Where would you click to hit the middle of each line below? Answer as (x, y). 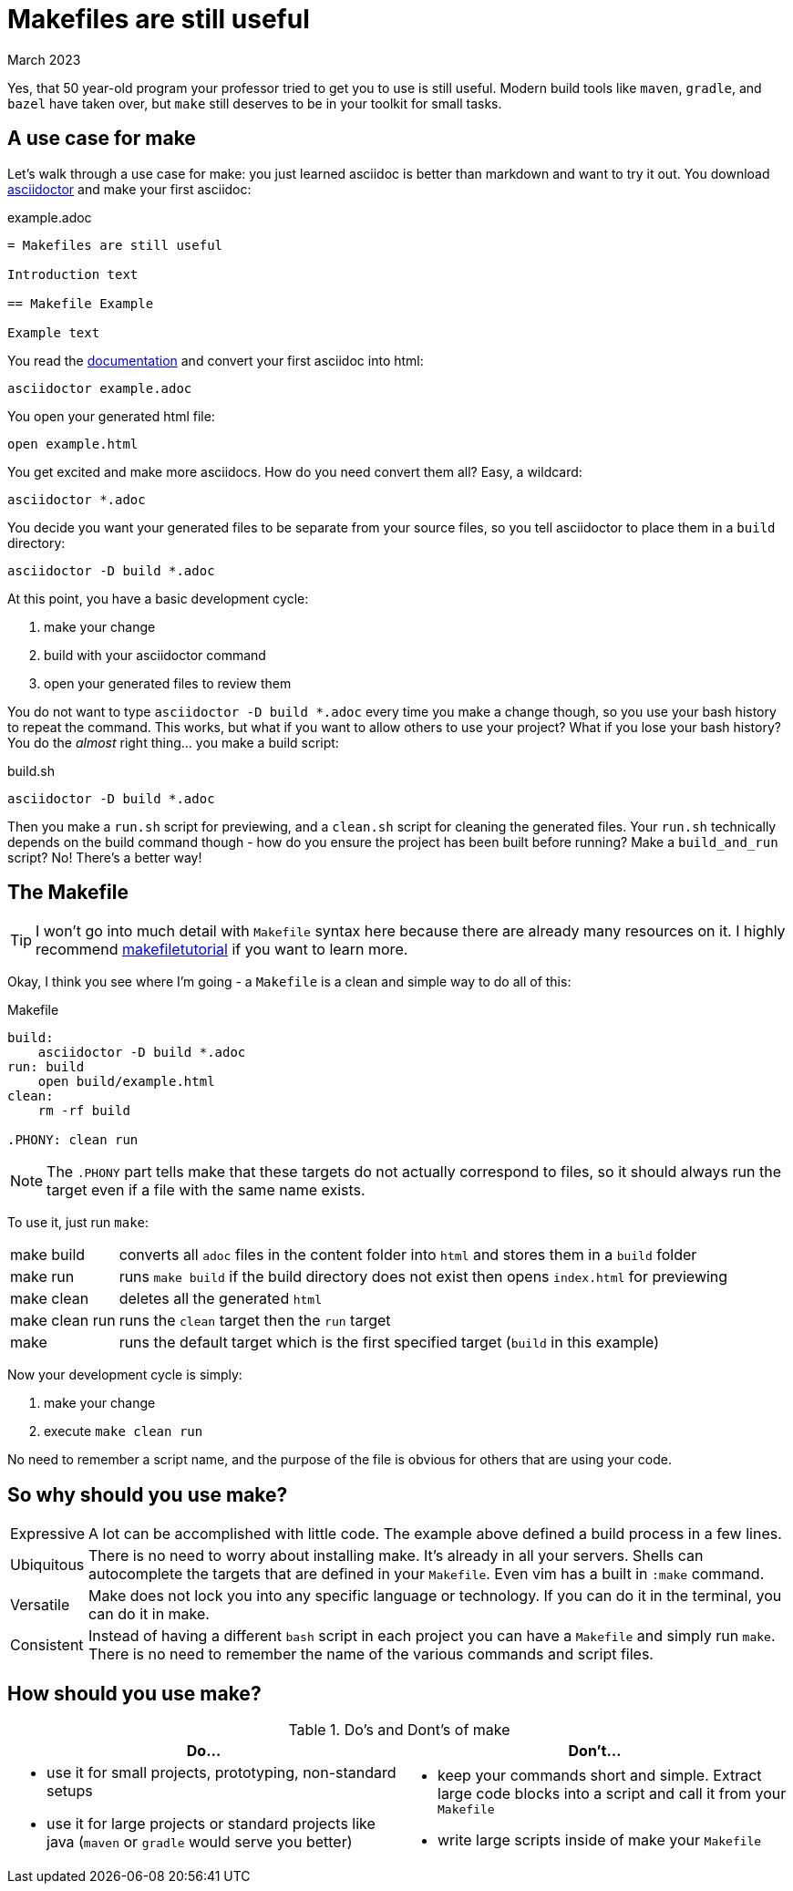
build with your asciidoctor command (155, 655)
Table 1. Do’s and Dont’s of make (399, 1730)
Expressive (48, 1534)
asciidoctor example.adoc (100, 388)
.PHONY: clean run (73, 1140)
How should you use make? (134, 1693)
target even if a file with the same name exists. (206, 1190)
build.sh (31, 770)
